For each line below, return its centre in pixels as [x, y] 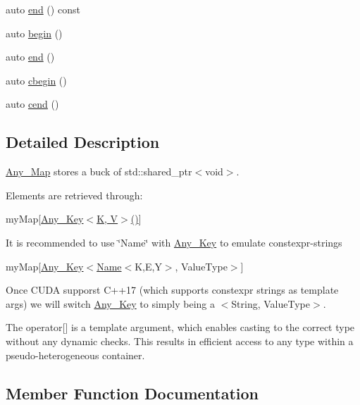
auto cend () [32, 104]
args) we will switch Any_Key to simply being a [110, 303]
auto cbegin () [36, 80]
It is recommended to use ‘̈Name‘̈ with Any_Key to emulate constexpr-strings [174, 242]
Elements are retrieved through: [74, 195]
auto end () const [43, 9]
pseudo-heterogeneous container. [75, 355]
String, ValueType [271, 303]
